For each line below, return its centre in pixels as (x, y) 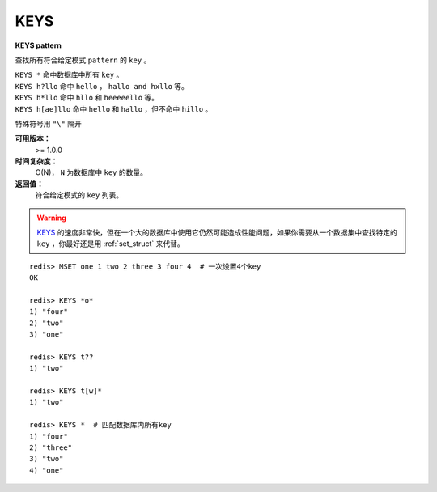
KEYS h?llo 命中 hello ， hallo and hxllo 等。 (102, 86)
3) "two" (47, 459)
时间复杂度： (36, 161)
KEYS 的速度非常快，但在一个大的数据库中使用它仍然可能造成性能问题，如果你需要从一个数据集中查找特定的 (217, 233)
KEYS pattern (38, 45)
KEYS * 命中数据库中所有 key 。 (69, 75)
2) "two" (47, 323)
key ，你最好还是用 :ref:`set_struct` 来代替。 (111, 244)
